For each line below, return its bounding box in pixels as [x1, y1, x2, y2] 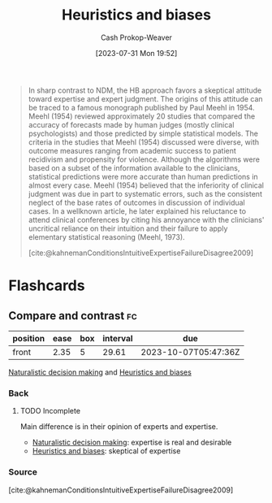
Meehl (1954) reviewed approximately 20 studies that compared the [28, 111, 256, 121]
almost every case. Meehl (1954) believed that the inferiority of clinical [28, 180, 264, 190]
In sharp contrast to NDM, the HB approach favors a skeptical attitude [28, 85, 262, 95]
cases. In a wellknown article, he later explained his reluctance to [28, 206, 246, 216]
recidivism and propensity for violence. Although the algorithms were [28, 154, 260, 164]
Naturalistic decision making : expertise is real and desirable [32, 437, 232, 448]
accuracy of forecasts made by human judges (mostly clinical [28, 119, 235, 129]
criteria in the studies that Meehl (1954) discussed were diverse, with [28, 137, 260, 147]
